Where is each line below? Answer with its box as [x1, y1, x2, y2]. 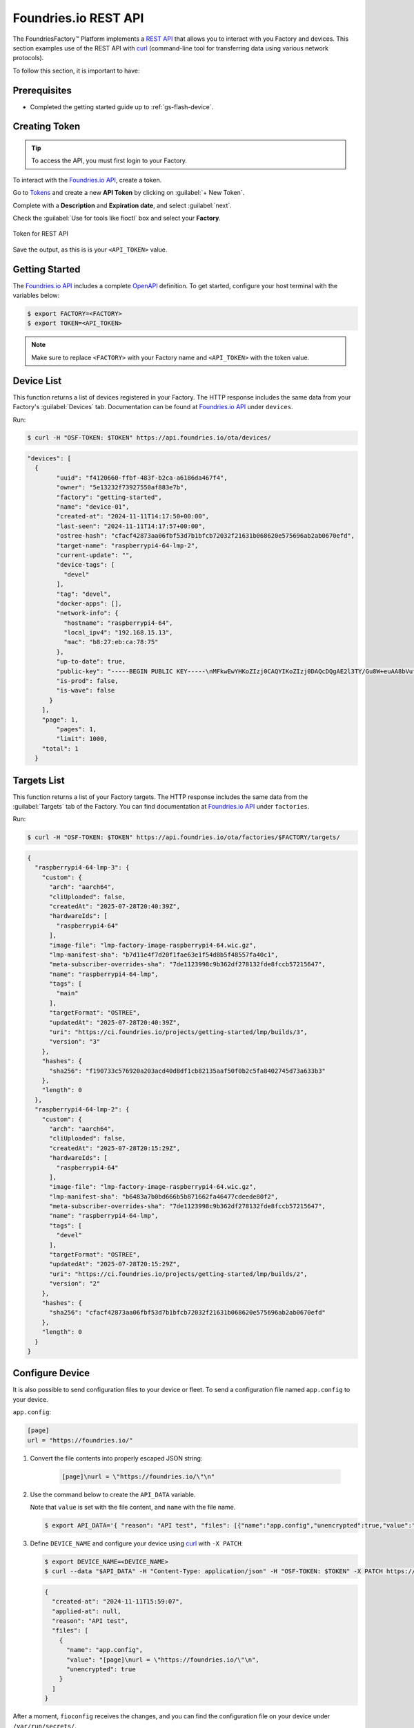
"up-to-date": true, [56, 657, 126, 666]
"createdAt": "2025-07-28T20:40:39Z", [49, 902, 181, 910]
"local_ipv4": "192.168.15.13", [63, 629, 173, 637]
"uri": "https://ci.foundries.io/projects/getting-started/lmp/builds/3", [49, 1029, 308, 1036]
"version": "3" [49, 1037, 101, 1046]
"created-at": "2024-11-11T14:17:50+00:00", [56, 512, 210, 520]
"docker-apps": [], [56, 599, 122, 608]
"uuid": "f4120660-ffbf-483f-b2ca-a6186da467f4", [56, 473, 228, 482]
